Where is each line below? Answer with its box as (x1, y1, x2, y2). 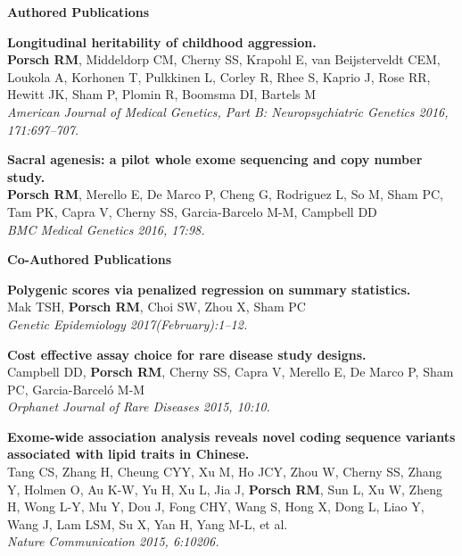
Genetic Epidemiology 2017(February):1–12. (7, 314, 248, 333)
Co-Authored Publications (7, 250, 172, 269)
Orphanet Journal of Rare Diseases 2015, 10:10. (7, 397, 270, 416)
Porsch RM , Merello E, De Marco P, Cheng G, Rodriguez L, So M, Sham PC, (7, 185, 443, 203)
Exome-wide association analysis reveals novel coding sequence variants (7, 427, 456, 445)
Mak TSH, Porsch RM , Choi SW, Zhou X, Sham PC (7, 297, 306, 316)
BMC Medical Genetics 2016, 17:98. (7, 220, 205, 238)
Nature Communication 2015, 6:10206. (7, 532, 219, 551)
